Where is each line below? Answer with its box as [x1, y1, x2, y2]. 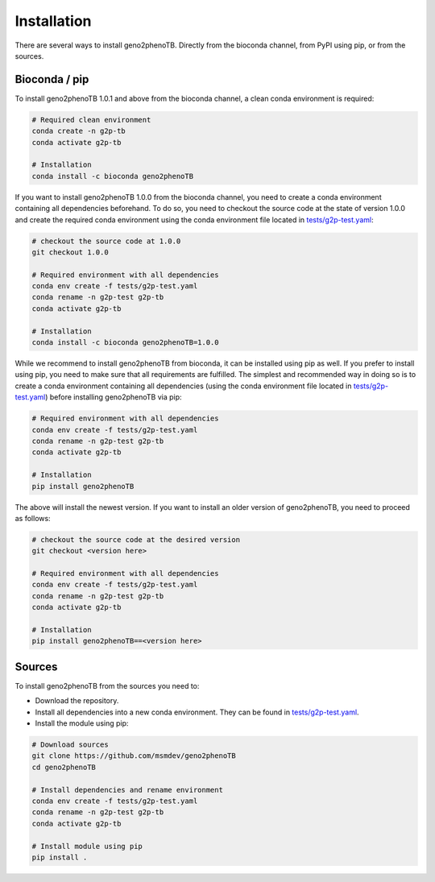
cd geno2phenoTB [31, 762, 97, 772]
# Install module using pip [31, 842, 143, 851]
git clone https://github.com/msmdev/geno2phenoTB [31, 752, 237, 760]
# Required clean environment [31, 115, 151, 124]
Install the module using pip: [35, 718, 129, 728]
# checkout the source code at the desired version [31, 535, 241, 544]
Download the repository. [35, 696, 119, 706]
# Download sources [31, 740, 109, 749]
